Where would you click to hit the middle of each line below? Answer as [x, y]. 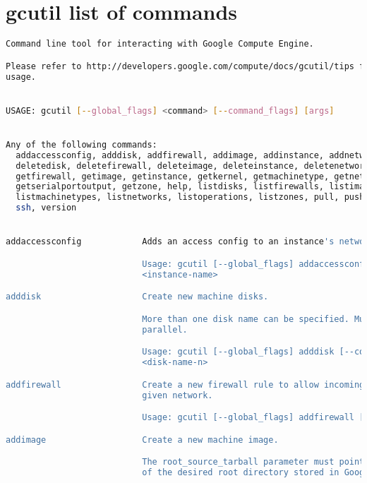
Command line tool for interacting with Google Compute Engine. [160, 44]
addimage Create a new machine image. [142, 440]
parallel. [165, 329]
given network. [178, 395]
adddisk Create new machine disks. [137, 297]
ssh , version [46, 208]
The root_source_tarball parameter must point [253, 462]
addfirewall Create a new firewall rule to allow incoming [185, 384]
